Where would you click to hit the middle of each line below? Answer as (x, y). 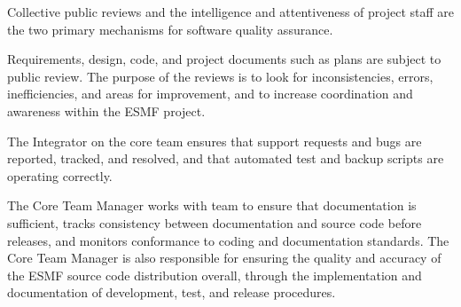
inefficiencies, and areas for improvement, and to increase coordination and (210, 94)
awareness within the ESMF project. (106, 110)
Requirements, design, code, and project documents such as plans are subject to (224, 59)
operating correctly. (60, 175)
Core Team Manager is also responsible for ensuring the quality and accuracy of (224, 258)
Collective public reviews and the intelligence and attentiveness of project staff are (230, 12)
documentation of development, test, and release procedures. (172, 292)
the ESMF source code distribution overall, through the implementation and (215, 275)
